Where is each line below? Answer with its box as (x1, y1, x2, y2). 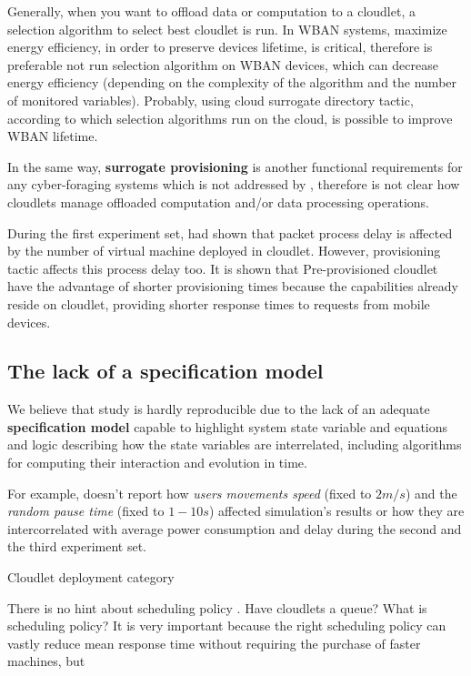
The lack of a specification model (7, 357, 324, 385)
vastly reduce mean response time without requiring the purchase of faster (7, 633, 421, 652)
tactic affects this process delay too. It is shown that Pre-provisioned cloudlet (7, 258, 438, 277)
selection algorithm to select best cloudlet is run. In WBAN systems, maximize (7, 19, 447, 38)
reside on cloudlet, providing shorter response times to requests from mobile (7, 294, 430, 313)
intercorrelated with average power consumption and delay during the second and (7, 519, 462, 538)
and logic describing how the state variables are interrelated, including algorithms (7, 435, 462, 454)
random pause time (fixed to (7, 501, 165, 520)
